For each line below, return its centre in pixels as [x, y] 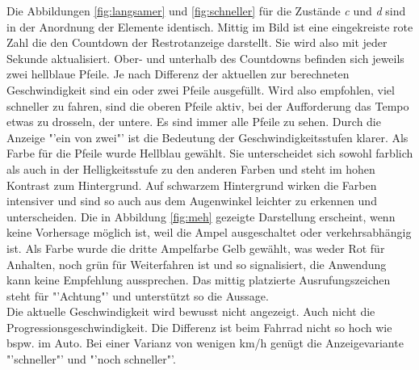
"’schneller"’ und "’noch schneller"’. [91, 359]
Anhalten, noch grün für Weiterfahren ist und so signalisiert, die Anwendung [197, 264]
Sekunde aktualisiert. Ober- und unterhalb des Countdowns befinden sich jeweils [205, 58]
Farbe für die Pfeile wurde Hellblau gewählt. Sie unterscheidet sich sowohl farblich [210, 153]
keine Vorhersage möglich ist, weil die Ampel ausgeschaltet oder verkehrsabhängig [209, 232]
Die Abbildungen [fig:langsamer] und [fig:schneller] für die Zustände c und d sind [206, 11]
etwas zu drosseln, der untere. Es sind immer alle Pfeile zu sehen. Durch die [194, 122]
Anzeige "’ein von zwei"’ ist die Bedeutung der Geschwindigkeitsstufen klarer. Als [207, 137]
